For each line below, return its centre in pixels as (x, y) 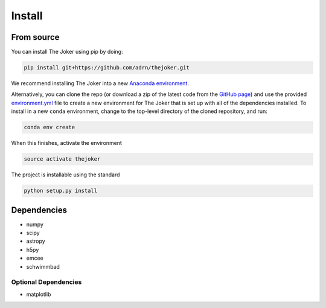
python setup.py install (61, 191)
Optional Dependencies (46, 282)
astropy (36, 241)
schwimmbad (43, 266)
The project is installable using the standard (66, 175)
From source (35, 37)
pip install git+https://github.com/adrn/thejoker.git (107, 68)
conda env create (50, 127)
